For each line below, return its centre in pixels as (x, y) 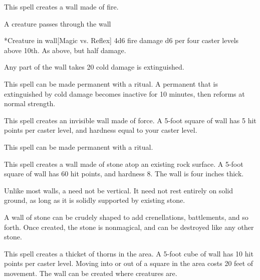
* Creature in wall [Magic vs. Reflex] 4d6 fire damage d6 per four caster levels (121, 40)
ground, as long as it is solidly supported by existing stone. (95, 200)
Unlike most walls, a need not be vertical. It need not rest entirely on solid (118, 190)
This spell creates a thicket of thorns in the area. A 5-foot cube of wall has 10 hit (129, 253)
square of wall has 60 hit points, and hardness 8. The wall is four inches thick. (124, 174)
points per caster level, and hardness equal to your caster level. (101, 130)
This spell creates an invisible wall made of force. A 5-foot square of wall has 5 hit (130, 120)
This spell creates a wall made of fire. (61, 7)
